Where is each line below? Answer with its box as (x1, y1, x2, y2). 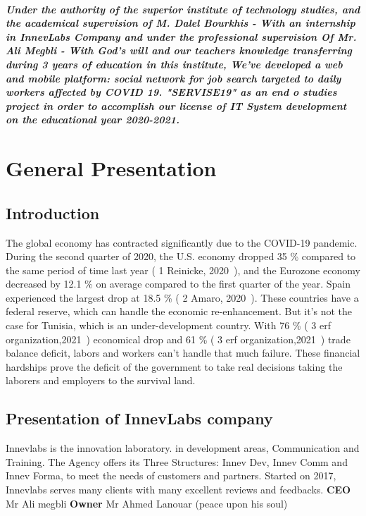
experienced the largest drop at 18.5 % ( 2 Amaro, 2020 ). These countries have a (6, 290, 359, 305)
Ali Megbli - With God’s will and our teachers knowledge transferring (6, 43, 353, 58)
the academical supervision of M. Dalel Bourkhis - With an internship (6, 16, 355, 30)
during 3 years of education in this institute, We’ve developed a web (6, 56, 343, 71)
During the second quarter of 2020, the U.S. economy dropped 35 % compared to (6, 249, 356, 264)
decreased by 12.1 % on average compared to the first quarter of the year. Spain (6, 276, 351, 291)
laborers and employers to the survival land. (6, 373, 196, 388)
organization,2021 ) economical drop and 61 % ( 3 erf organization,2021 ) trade (6, 331, 351, 346)
